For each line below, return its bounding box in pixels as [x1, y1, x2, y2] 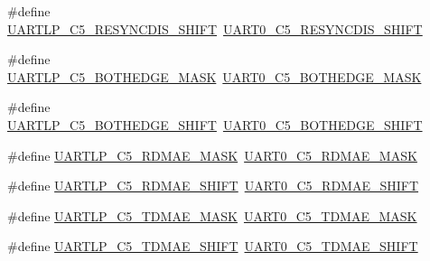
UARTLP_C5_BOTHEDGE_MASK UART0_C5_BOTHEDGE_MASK [7, 67, 422, 86]
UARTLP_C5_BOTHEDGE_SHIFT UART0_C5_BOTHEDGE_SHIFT [7, 115, 423, 134]
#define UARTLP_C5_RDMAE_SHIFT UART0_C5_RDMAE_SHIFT [7, 176, 419, 195]
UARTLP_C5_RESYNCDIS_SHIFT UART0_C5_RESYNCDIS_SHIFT [7, 19, 423, 38]
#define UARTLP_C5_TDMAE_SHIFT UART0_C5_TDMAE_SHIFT [7, 237, 418, 256]
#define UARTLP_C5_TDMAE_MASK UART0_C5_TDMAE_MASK [7, 206, 417, 225]
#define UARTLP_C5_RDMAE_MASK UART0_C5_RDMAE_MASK [7, 145, 417, 164]
